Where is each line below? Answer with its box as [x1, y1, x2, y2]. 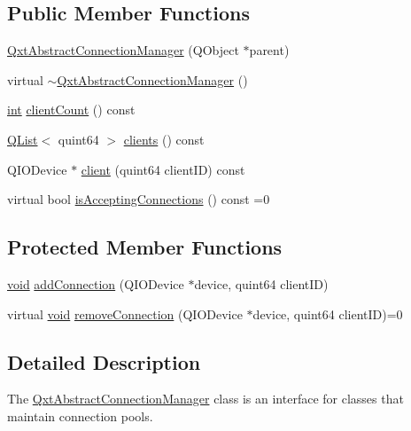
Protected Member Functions [7, 233, 283, 261]
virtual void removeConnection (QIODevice [7, 304, 243, 323]
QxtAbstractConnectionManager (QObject [7, 41, 239, 59]
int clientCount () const [7, 100, 136, 119]
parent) [249, 41, 290, 59]
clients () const [123, 129, 205, 148]
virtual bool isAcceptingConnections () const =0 [7, 190, 270, 208]
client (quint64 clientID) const [81, 160, 245, 178]
